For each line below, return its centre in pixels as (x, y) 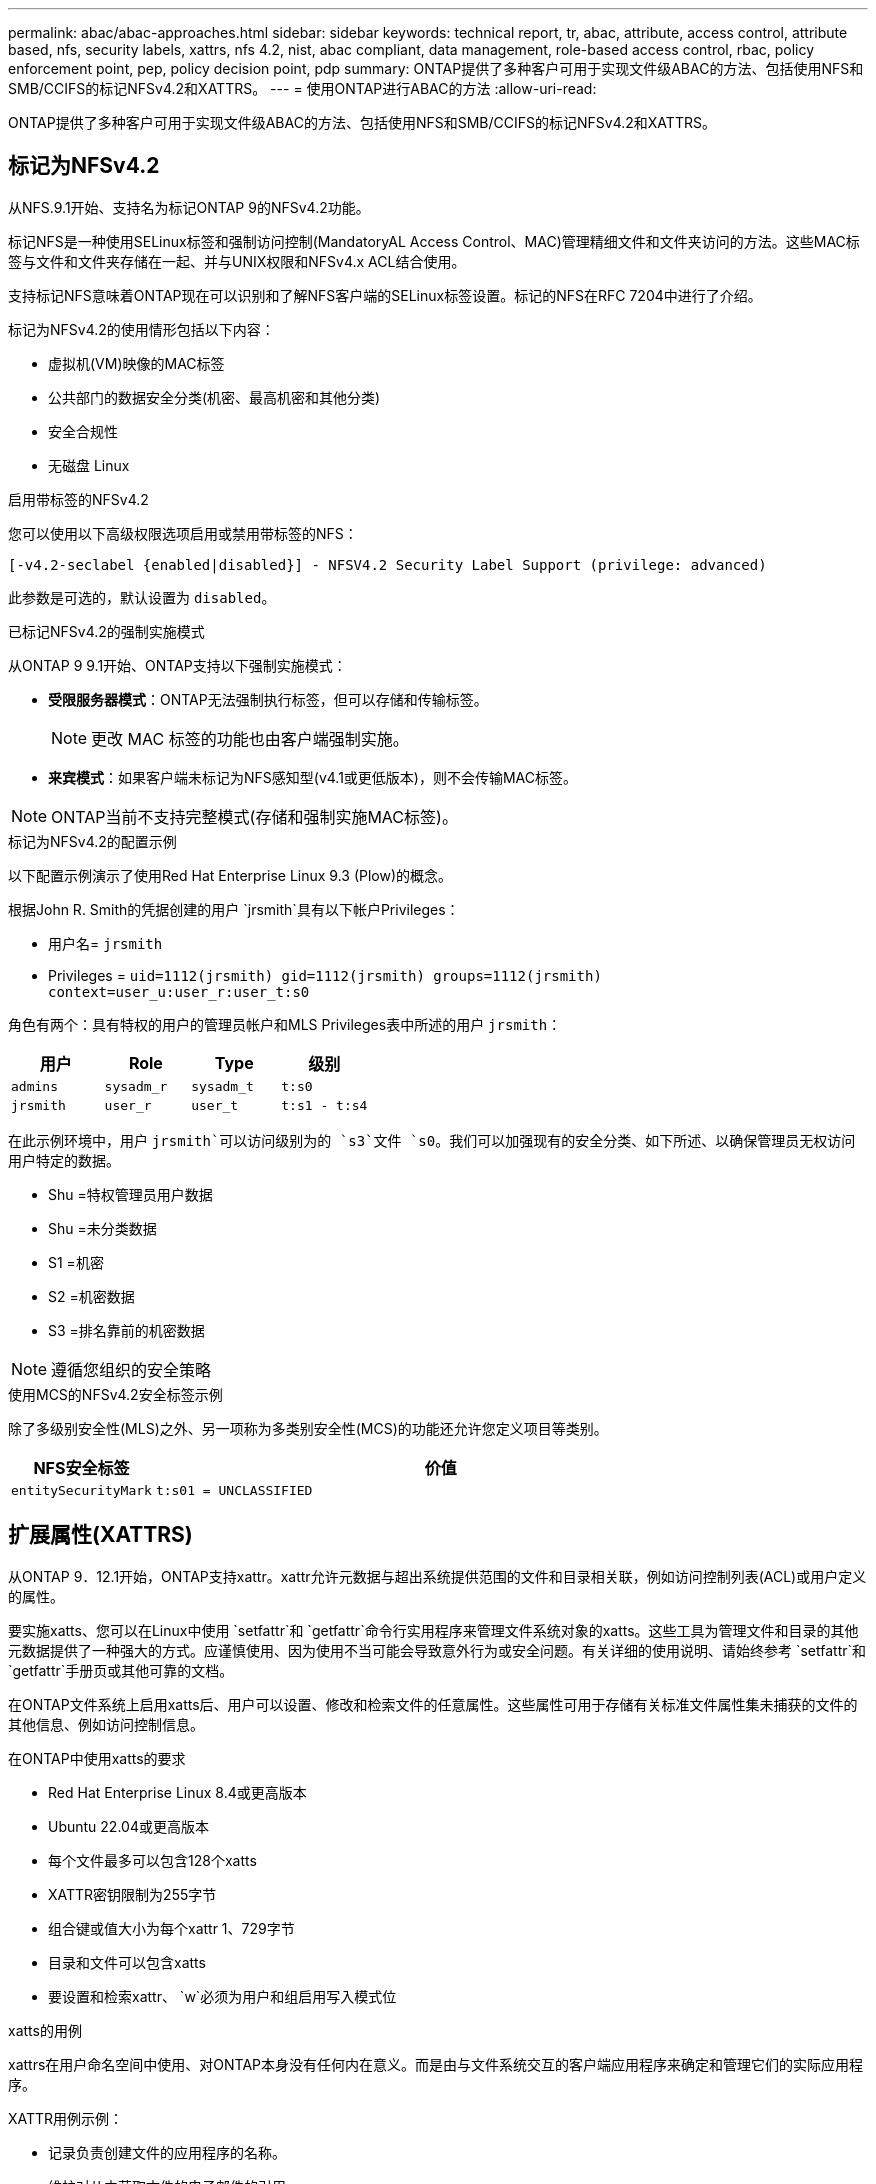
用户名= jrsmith (105, 943)
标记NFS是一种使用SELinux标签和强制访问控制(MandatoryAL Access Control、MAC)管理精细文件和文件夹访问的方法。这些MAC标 (434, 241)
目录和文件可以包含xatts (127, 1962)
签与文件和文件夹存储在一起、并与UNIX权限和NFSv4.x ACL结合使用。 (237, 261)
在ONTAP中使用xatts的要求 (97, 1758)
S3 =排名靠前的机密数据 (126, 1330)
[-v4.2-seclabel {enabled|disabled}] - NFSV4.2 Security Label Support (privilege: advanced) (387, 564)
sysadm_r (136, 1086)
